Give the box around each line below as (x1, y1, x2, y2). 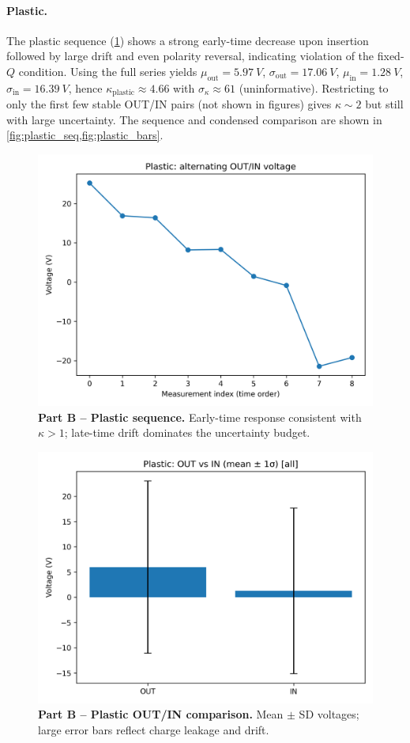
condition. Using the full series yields (18, 63, 197, 79)
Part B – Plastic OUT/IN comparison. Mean (38, 706, 284, 722)
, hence (68, 79, 103, 96)
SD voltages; (299, 706, 359, 722)
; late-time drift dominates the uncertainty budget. (64, 424, 310, 441)
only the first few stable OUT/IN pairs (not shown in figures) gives (6, 96, 332, 112)
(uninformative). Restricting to (239, 79, 389, 96)
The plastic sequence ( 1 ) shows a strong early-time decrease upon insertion (6, 32, 369, 48)
